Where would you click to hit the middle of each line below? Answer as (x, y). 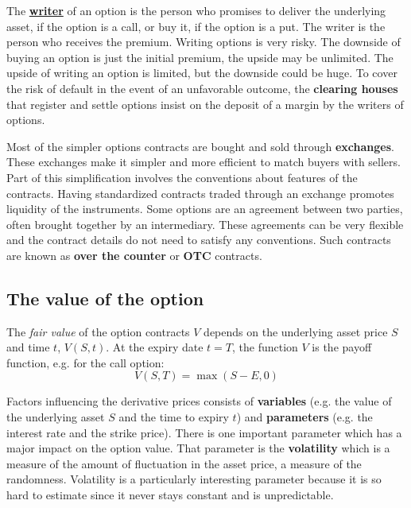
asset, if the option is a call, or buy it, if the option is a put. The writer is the (196, 26)
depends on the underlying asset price (296, 331)
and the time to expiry (174, 417)
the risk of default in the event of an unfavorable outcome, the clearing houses (202, 88)
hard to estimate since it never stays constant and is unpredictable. (170, 495)
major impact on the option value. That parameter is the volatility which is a (198, 448)
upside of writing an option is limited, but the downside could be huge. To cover (202, 73)
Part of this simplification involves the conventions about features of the (182, 177)
